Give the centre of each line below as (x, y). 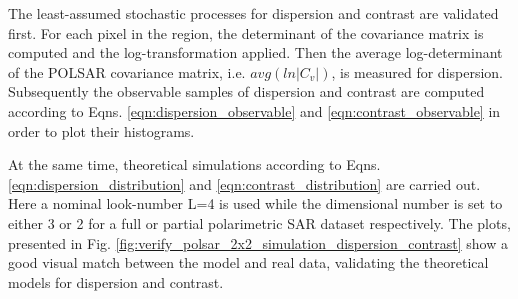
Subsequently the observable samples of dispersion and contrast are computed (246, 91)
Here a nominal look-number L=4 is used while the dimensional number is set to (255, 203)
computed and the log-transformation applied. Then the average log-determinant (255, 52)
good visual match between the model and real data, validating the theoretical (248, 262)
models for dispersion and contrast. (116, 281)
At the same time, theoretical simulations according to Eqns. (194, 164)
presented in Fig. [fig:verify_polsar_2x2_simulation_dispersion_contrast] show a (258, 242)
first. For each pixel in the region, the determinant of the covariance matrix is (246, 32)
